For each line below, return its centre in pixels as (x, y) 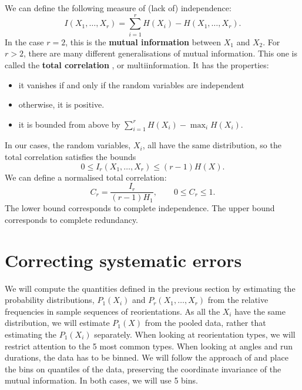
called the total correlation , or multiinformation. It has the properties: (137, 64)
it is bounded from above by (69, 124)
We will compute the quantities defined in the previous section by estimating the (150, 288)
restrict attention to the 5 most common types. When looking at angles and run (149, 346)
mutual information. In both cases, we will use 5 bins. (101, 380)
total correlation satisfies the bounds (71, 157)
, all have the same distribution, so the (212, 145)
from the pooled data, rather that (205, 323)
